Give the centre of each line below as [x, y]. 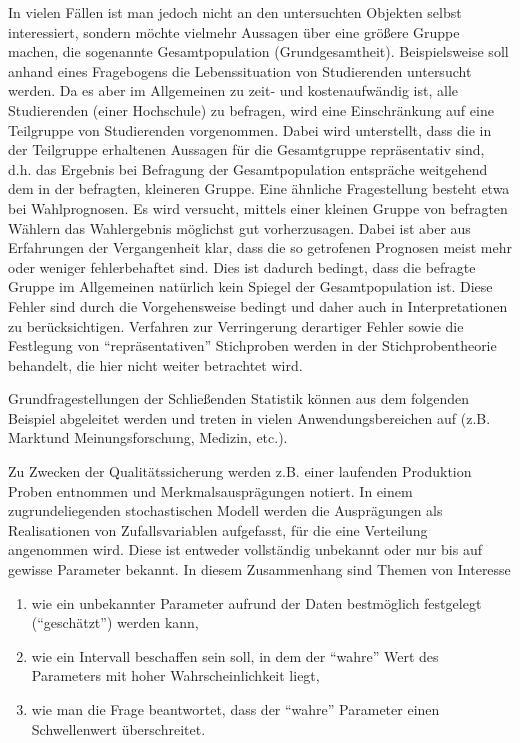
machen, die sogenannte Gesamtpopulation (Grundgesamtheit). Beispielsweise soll [258, 51]
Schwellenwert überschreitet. [118, 728]
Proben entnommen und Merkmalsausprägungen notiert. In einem [210, 490]
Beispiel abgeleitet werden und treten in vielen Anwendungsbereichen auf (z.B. [249, 417]
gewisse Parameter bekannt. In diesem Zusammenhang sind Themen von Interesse [259, 569]
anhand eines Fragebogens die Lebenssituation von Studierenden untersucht [240, 70]
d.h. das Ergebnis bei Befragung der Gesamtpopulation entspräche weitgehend [248, 168]
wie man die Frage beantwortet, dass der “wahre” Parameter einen [235, 709]
